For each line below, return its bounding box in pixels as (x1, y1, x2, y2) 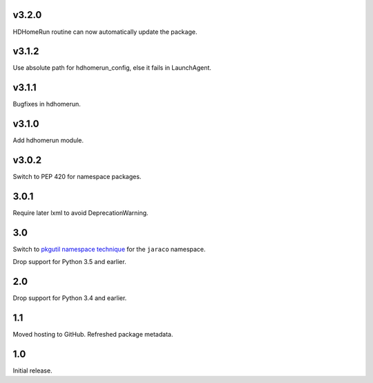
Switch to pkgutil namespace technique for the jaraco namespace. (12, 245, 207, 253)
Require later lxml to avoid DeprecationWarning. (12, 209, 149, 217)
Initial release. (12, 366, 52, 375)
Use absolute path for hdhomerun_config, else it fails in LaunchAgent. (12, 64, 212, 72)
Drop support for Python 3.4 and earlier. (12, 294, 127, 302)
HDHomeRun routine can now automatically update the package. (12, 28, 198, 36)
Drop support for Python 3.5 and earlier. (12, 258, 127, 266)
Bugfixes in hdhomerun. (12, 100, 81, 109)
